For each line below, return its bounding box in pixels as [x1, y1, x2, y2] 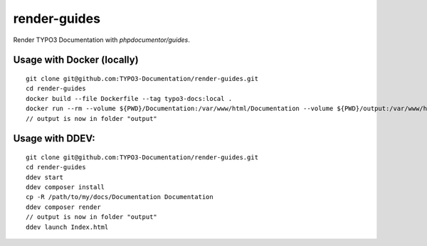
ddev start [26, 173, 64, 181]
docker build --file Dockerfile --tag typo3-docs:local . [26, 95, 233, 102]
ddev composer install [26, 183, 105, 191]
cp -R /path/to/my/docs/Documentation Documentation [26, 193, 213, 201]
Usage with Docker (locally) [13, 54, 139, 66]
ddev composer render [26, 203, 101, 211]
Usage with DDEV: [13, 132, 95, 145]
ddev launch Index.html [26, 223, 109, 231]
